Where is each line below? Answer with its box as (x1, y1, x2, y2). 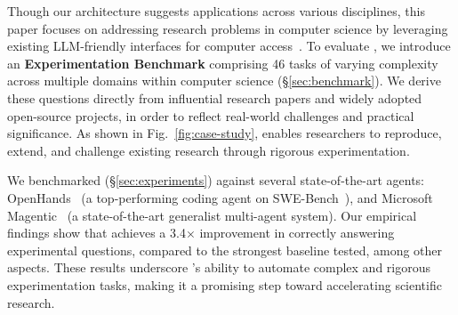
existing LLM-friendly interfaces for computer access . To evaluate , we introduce (7, 36, 451, 55)
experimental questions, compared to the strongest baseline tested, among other (7, 240, 443, 259)
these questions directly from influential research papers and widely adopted (7, 88, 422, 107)
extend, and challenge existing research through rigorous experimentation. (7, 141, 410, 159)
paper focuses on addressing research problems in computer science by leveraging (7, 19, 448, 37)
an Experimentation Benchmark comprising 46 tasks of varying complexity (7, 53, 438, 72)
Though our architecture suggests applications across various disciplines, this (7, 2, 425, 20)
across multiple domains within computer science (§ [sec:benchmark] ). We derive (7, 71, 441, 90)
